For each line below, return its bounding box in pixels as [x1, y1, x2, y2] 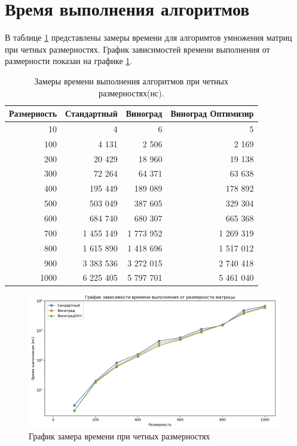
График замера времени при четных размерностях [29, 430, 210, 442]
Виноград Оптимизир [170, 107, 254, 120]
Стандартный [65, 107, 118, 120]
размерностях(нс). [98, 86, 164, 99]
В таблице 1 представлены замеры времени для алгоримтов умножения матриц [5, 31, 292, 44]
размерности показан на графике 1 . [5, 54, 133, 67]
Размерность [9, 107, 57, 120]
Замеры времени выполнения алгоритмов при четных [34, 74, 228, 87]
